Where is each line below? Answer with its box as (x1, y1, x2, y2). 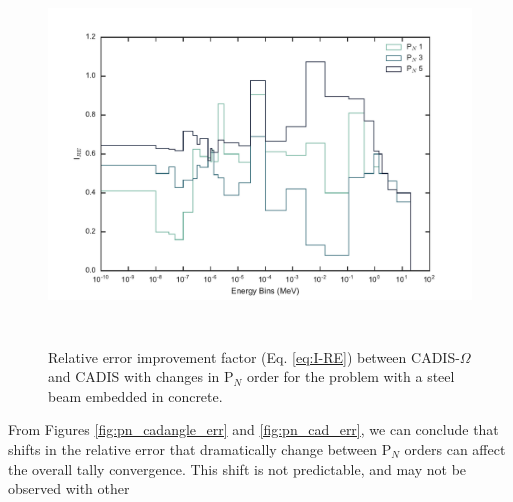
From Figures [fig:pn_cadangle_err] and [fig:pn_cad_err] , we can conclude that (8, 419, 499, 440)
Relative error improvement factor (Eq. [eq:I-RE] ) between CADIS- (48, 346, 460, 367)
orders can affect (404, 438, 506, 459)
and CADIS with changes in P (48, 366, 234, 387)
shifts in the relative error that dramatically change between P (8, 438, 392, 459)
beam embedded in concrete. (48, 385, 223, 406)
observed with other (8, 478, 130, 499)
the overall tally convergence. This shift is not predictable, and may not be (8, 458, 467, 479)
